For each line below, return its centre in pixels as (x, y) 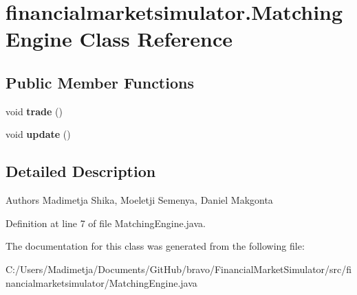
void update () (38, 134)
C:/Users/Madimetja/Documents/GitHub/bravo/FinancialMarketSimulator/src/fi (179, 269)
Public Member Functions (100, 82)
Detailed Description (81, 171)
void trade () (34, 111)
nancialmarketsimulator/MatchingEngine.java (101, 282)
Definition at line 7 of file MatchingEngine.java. (106, 223)
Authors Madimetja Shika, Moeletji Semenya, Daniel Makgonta (139, 200)
